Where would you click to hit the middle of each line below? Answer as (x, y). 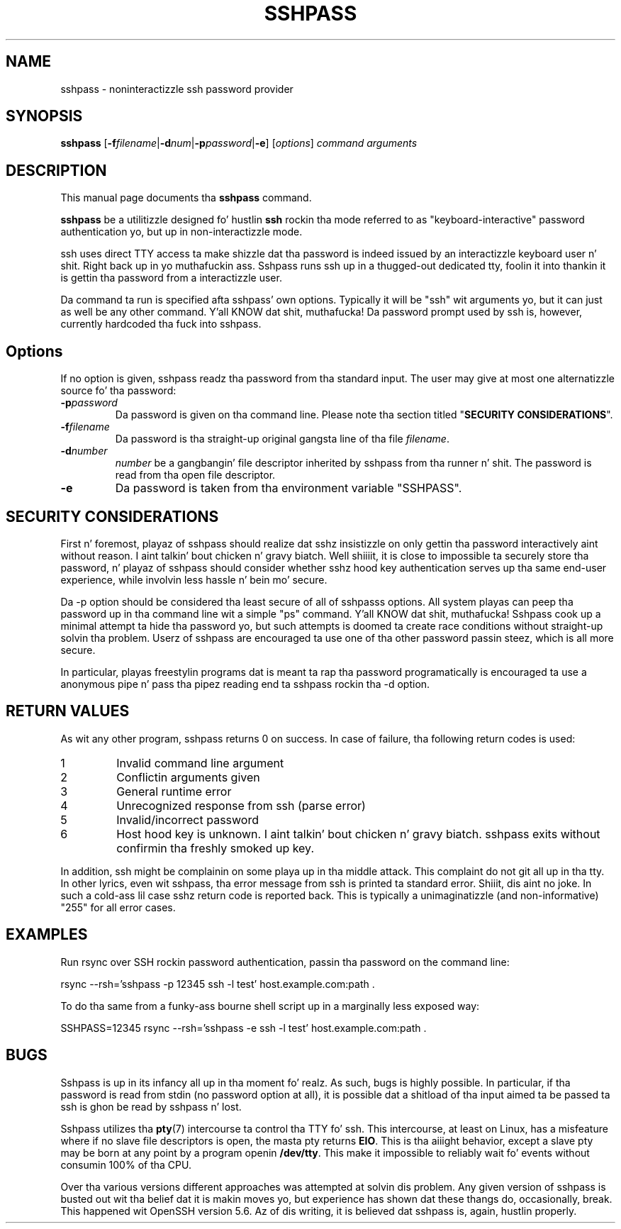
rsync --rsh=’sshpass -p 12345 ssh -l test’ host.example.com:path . (218, 984)
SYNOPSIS (44, 116)
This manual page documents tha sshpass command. (186, 198)
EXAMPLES (47, 935)
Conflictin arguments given (188, 777)
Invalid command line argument (200, 763)
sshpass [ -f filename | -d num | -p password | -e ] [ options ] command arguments (239, 143)
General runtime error (174, 791)
